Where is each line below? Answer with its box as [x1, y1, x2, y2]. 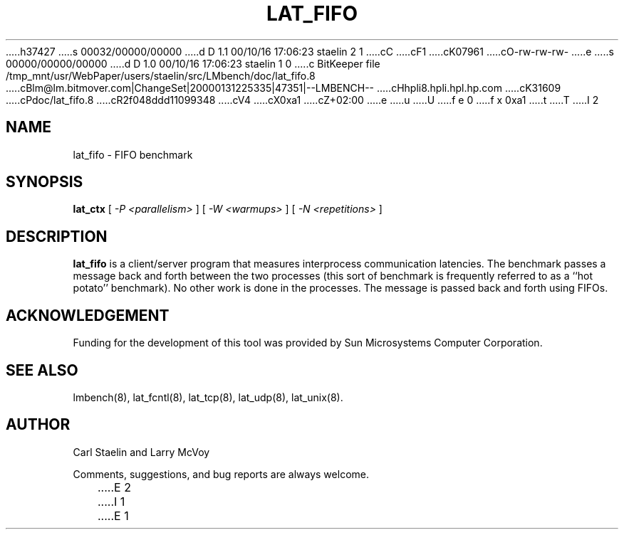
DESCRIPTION [6, 227, 108, 245]
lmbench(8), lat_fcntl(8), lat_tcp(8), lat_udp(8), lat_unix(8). [73, 391, 343, 403]
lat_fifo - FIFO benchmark [73, 148, 193, 161]
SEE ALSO [6, 361, 78, 379]
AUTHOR [6, 415, 71, 434]
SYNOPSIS [6, 173, 83, 191]
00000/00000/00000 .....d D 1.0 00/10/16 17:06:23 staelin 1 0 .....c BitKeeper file [6, 57, 380, 70]
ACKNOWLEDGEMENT [6, 306, 170, 324]
